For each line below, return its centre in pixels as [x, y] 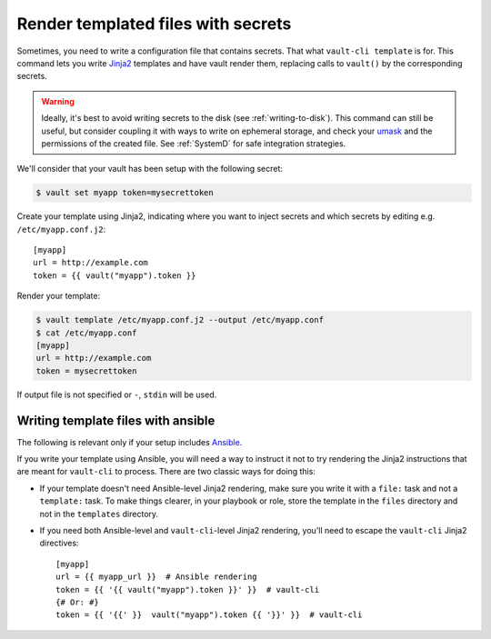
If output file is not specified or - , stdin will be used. [117, 394]
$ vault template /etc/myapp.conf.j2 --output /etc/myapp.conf [180, 320]
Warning [58, 101]
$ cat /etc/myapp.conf [86, 333]
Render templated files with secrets [154, 24]
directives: [59, 543]
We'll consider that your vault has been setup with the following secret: [150, 169]
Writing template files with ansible [116, 420]
